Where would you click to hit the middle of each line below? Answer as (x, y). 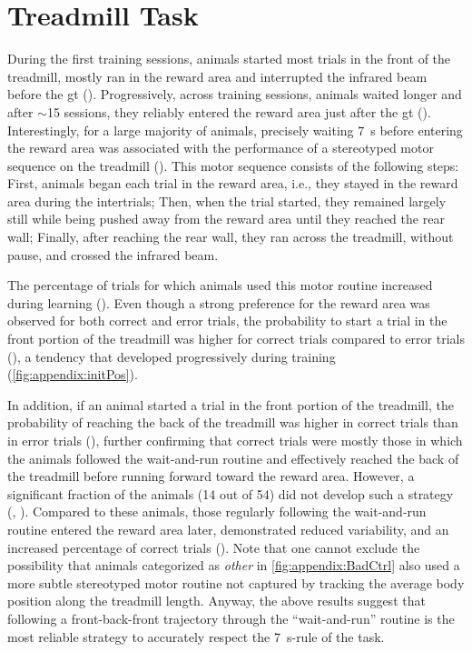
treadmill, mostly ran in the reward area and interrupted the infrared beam (217, 76)
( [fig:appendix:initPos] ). (73, 374)
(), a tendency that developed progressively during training (172, 356)
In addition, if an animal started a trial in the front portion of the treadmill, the (231, 404)
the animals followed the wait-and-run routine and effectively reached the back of (233, 458)
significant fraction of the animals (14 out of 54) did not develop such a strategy (231, 493)
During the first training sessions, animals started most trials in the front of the (229, 59)
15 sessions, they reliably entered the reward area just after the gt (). (239, 111)
